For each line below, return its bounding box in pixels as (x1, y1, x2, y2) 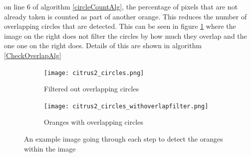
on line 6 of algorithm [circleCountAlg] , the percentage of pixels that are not (4, 1, 238, 11)
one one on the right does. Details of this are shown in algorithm (4, 40, 202, 51)
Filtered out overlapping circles (44, 83, 139, 94)
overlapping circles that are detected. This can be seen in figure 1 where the (4, 21, 236, 31)
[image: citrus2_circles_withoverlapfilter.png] (44, 102, 209, 110)
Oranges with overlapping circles (44, 117, 143, 127)
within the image (24, 143, 76, 154)
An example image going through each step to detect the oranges (24, 134, 223, 144)
